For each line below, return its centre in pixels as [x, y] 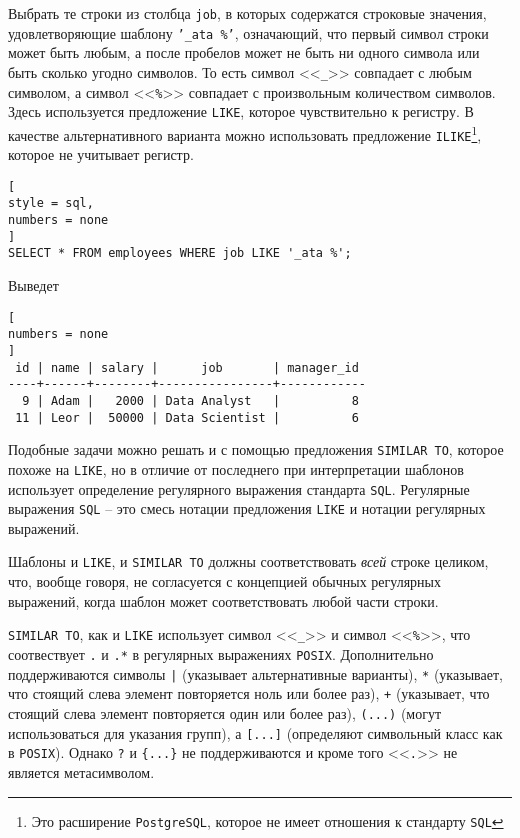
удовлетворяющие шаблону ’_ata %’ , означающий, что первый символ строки [248, 32]
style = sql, [51, 203]
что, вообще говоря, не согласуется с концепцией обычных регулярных [225, 581]
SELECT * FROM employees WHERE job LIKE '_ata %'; [180, 253]
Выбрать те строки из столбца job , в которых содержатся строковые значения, [247, 13]
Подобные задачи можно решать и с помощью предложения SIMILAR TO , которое [256, 449]
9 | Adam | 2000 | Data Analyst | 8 [190, 400]
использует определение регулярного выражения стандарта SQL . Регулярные [239, 488]
